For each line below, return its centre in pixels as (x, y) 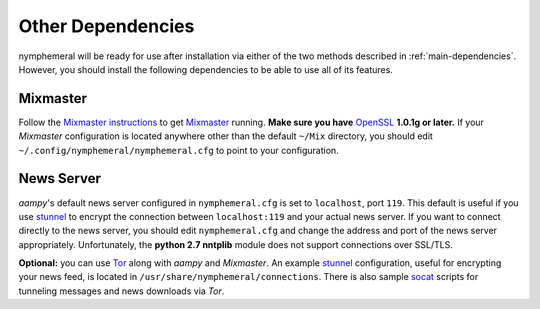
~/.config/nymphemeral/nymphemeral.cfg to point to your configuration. (178, 150)
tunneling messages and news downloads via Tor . (121, 291)
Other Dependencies (106, 26)
